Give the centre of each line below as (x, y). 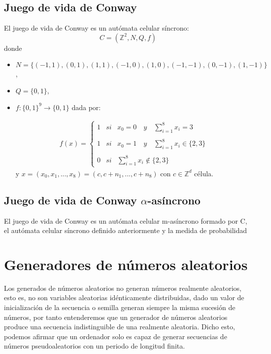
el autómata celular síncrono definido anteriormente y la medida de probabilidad (126, 230)
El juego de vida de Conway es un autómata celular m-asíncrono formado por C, (126, 220)
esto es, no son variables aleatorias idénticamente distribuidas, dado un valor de (124, 297)
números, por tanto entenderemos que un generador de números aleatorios (116, 317)
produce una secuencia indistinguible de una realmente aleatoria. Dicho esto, (119, 327)
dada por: (86, 107)
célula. (204, 173)
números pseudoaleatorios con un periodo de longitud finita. (95, 346)
